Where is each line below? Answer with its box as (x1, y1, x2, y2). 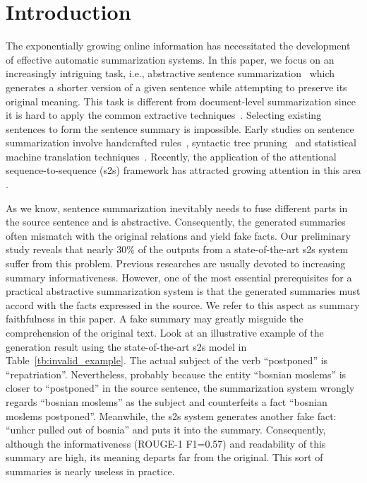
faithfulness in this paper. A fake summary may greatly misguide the (6, 311, 303, 326)
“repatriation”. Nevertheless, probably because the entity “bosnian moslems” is (6, 366, 347, 381)
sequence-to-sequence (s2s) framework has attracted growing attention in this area (6, 163, 361, 178)
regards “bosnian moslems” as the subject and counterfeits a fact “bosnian (6, 394, 327, 409)
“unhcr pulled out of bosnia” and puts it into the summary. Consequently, (6, 422, 326, 437)
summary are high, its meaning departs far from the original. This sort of (6, 450, 323, 465)
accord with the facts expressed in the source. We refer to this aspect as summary (6, 297, 360, 312)
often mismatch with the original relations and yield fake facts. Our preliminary (6, 228, 351, 243)
